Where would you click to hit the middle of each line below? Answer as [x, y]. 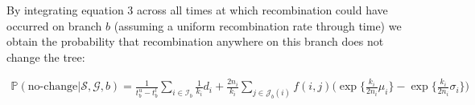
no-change [53, 87]
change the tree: [46, 57]
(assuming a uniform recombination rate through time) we [258, 25]
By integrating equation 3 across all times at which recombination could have [197, 10]
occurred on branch [54, 25]
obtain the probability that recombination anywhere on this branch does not [195, 41]
